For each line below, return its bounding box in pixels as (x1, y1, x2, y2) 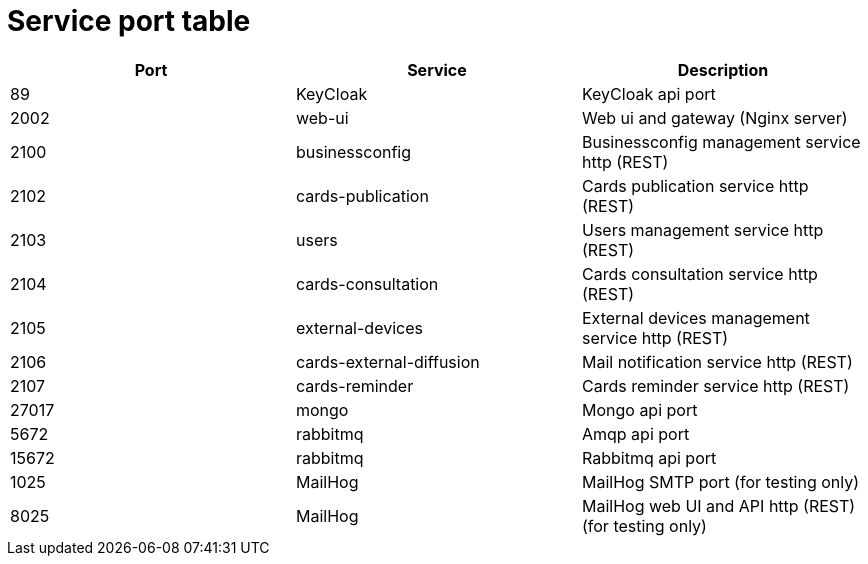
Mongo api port (581, 399, 698, 420)
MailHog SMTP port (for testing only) (581, 471, 860, 492)
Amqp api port (581, 423, 690, 444)
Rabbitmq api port (581, 447, 717, 468)
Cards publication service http (581, 175, 809, 196)
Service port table (7, 4, 251, 38)
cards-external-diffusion (295, 351, 480, 372)
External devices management (581, 307, 810, 328)
